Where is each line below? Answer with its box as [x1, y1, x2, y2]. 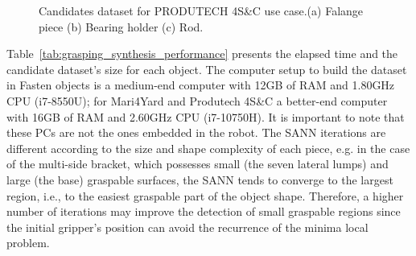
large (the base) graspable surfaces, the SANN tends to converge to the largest [6, 171, 393, 188]
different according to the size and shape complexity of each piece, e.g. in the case [6, 139, 410, 156]
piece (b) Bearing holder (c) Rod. [39, 18, 204, 35]
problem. [6, 234, 50, 251]
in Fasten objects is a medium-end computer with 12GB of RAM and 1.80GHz [6, 76, 395, 93]
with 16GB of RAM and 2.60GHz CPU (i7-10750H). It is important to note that [6, 108, 405, 125]
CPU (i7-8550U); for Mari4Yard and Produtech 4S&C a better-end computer [6, 92, 388, 109]
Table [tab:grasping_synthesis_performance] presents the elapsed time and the [6, 45, 398, 62]
